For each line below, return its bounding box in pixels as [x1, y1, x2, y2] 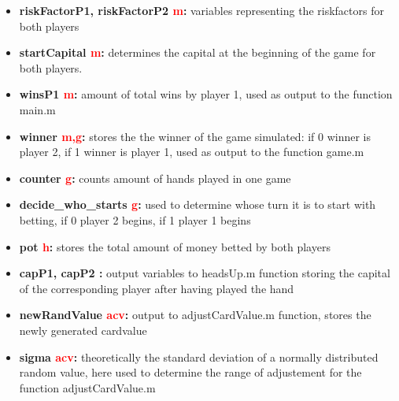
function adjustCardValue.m [19, 379, 156, 395]
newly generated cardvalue [19, 321, 147, 338]
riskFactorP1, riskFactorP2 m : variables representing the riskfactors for [19, 2, 384, 18]
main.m [19, 101, 56, 117]
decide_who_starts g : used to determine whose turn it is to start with [19, 196, 376, 213]
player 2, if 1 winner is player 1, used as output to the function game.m [19, 143, 364, 160]
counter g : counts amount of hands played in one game [19, 169, 291, 186]
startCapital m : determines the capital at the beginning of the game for [19, 44, 376, 61]
